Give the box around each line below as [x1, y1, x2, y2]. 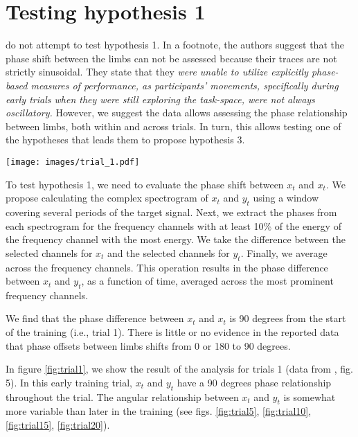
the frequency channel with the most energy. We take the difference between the [6, 232, 346, 247]
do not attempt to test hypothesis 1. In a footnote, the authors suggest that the [6, 37, 344, 52]
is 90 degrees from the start [229, 311, 346, 325]
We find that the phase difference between [6, 311, 184, 325]
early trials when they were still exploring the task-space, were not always [6, 91, 315, 106]
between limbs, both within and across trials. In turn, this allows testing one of [6, 118, 341, 133]
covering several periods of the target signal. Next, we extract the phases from [6, 204, 337, 219]
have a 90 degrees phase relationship [177, 375, 332, 389]
